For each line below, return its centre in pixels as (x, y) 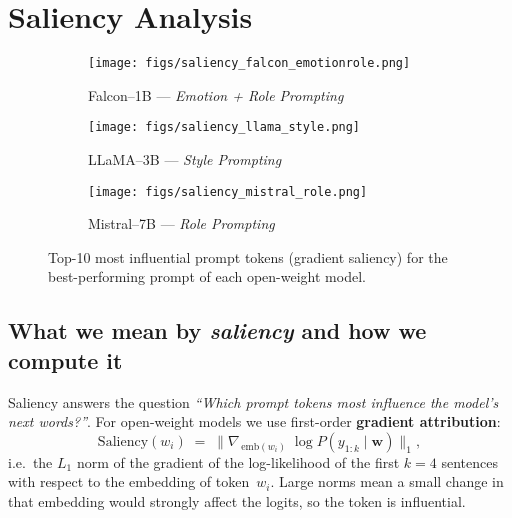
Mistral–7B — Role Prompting (181, 223)
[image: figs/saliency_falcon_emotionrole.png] (249, 63)
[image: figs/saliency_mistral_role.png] (228, 191)
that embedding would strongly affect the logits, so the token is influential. (237, 501)
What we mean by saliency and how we (217, 330)
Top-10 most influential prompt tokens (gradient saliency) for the (248, 256)
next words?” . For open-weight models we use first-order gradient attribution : (254, 421)
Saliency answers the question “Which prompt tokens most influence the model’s (253, 401)
